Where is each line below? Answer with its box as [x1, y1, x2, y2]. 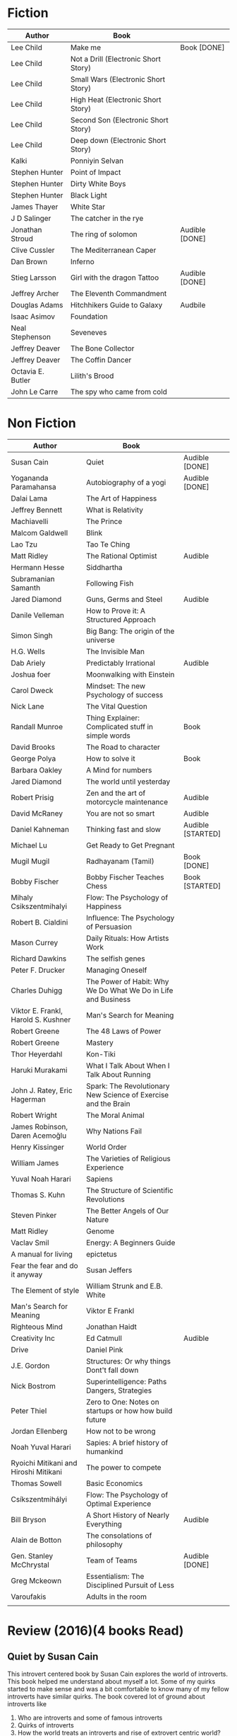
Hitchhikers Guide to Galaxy [70, 299, 163, 309]
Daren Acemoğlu [11, 1131, 67, 1141]
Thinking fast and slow [85, 824, 161, 834]
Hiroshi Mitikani [11, 1467, 62, 1477]
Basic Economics [85, 1478, 143, 1488]
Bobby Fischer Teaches [85, 872, 164, 882]
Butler [11, 375, 31, 385]
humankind [85, 1446, 123, 1456]
